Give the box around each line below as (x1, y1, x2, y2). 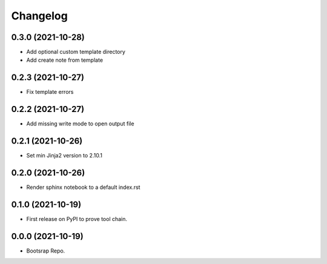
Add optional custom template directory (26, 48, 125, 56)
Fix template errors (26, 88, 74, 96)
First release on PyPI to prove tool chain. (26, 215, 127, 222)
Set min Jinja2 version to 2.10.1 (26, 152, 103, 159)
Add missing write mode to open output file (26, 120, 134, 127)
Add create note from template (26, 56, 103, 64)
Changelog (11, 9, 68, 22)
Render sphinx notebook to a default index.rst (26, 183, 140, 191)
